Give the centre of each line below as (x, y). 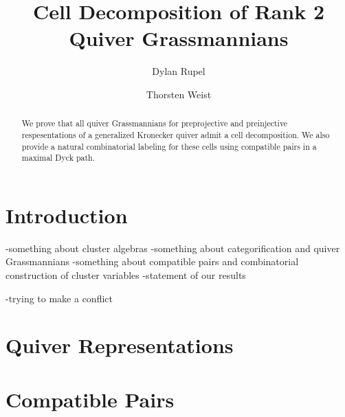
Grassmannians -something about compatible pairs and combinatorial (152, 261)
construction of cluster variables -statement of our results (126, 275)
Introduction (67, 215)
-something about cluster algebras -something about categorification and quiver (173, 248)
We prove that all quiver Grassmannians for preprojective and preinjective (155, 123)
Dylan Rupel (179, 71)
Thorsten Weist (179, 94)
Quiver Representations (120, 345)
